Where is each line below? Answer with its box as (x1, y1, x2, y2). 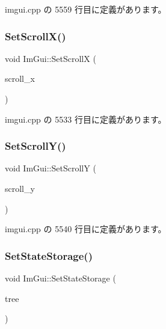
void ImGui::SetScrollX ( (5, 52, 96, 64)
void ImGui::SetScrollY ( (5, 162, 96, 174)
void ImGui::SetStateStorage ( (5, 272, 116, 284)
